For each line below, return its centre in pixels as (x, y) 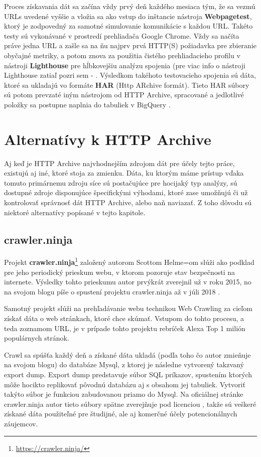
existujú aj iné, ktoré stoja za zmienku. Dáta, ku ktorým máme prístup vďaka (124, 173)
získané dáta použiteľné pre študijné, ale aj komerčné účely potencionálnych (121, 414)
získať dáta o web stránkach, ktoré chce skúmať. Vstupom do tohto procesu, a (124, 318)
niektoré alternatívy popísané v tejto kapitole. (75, 212)
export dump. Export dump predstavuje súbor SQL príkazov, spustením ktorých (128, 374)
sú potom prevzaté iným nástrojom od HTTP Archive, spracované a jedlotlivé (124, 95)
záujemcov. (21, 423)
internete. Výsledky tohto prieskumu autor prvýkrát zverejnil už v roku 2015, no (128, 282)
